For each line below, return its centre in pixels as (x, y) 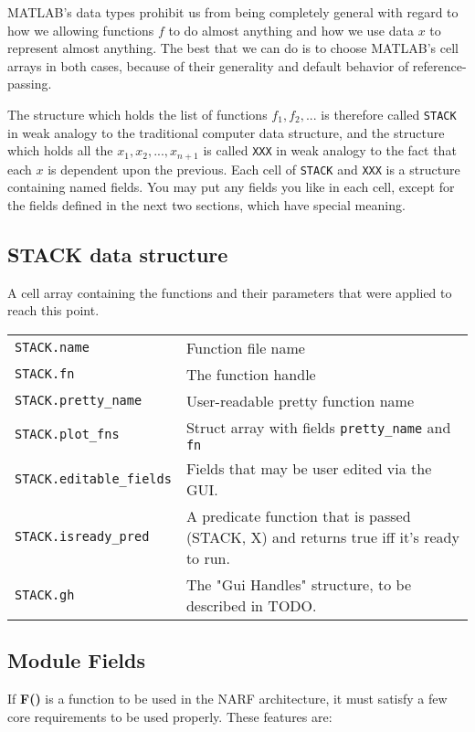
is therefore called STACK (389, 114)
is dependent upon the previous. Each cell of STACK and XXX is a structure (254, 169)
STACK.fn (45, 374)
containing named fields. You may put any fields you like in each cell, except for (231, 187)
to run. (208, 557)
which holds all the (60, 150)
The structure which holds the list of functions (137, 114)
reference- (439, 65)
